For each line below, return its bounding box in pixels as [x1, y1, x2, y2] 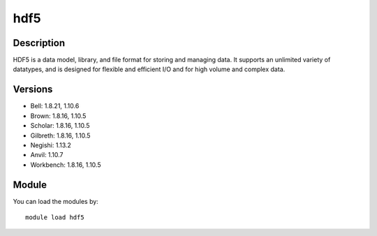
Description [13, 37, 66, 49]
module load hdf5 [25, 214, 84, 221]
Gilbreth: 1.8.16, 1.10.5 [30, 131, 91, 140]
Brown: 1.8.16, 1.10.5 [30, 112, 87, 120]
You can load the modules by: [13, 197, 99, 205]
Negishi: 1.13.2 [30, 140, 71, 149]
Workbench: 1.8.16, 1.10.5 [30, 161, 101, 169]
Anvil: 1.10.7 [30, 151, 64, 159]
